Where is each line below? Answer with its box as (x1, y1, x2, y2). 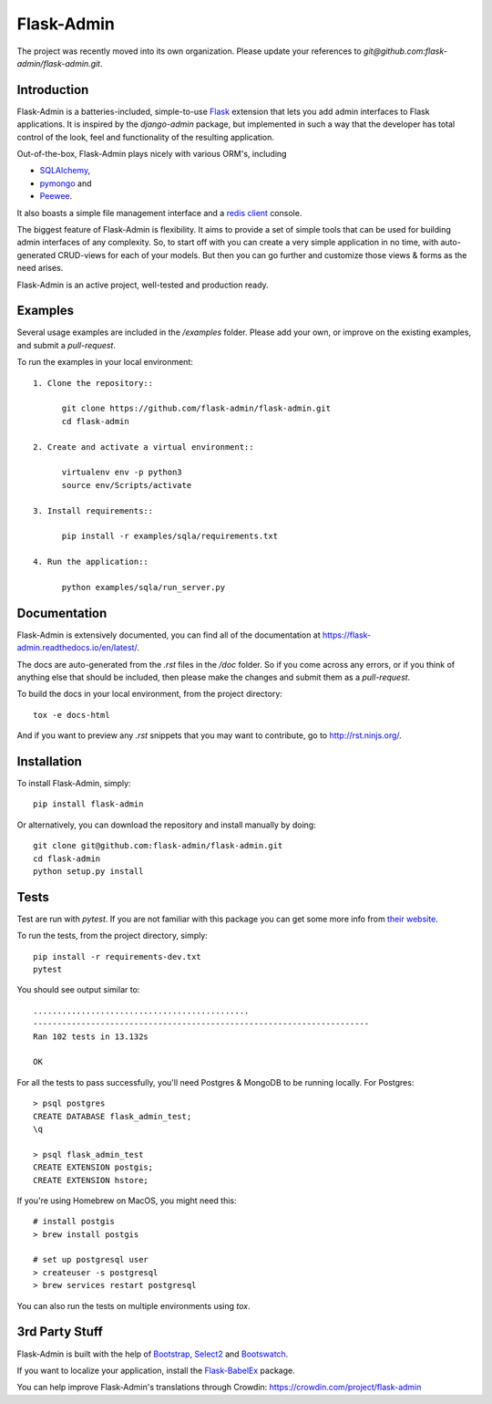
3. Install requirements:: (33, 505, 154, 515)
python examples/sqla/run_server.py (61, 582, 226, 592)
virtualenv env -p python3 (61, 467, 182, 478)
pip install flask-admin (33, 799, 144, 809)
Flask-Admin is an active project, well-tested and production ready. (16, 279, 269, 290)
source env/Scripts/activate (61, 480, 192, 490)
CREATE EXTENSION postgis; (33, 1162, 154, 1172)
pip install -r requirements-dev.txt (33, 952, 202, 962)
